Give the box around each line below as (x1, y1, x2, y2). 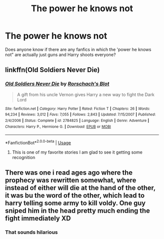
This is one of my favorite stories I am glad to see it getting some (12, 149, 143, 155)
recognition (12, 154, 36, 160)
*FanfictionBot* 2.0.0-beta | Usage (5, 139, 71, 145)
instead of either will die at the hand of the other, (5, 184, 156, 192)
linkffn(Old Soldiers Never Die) (5, 66, 100, 74)
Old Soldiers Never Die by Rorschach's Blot (5, 80, 110, 87)
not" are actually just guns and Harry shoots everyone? (5, 52, 116, 58)
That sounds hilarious (5, 229, 58, 236)
